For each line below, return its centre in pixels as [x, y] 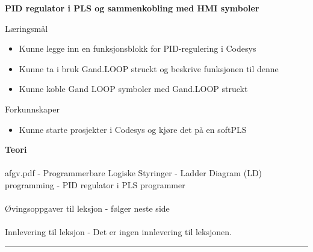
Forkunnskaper [32, 109]
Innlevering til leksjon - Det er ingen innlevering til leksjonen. [118, 232]
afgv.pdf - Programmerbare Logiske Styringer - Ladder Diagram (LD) [134, 173]
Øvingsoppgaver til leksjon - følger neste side [87, 208]
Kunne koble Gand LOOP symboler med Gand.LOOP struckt [133, 89]
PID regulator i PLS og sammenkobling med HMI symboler [132, 8]
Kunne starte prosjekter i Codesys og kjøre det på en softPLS [133, 129]
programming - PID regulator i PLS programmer [95, 184]
